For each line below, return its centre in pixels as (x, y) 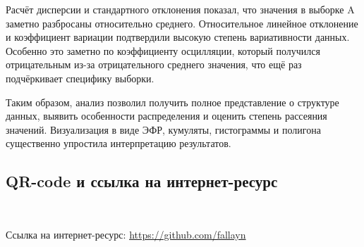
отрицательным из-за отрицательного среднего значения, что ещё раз (154, 64)
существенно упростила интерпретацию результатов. (119, 143)
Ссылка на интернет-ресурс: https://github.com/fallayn (126, 234)
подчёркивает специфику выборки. (80, 78)
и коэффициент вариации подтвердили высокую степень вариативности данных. (178, 37)
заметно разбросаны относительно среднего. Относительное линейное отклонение (182, 23)
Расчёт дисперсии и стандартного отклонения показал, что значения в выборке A (180, 9)
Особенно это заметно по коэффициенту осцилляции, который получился (163, 50)
